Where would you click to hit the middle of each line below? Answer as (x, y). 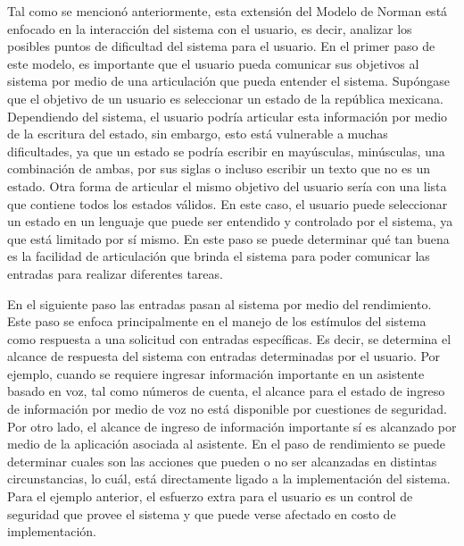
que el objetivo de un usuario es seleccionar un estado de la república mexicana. (225, 98)
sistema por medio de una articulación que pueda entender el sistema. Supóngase (228, 81)
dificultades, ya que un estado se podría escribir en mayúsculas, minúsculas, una (226, 151)
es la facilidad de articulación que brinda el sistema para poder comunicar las (219, 256)
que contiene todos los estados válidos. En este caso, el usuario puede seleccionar (228, 203)
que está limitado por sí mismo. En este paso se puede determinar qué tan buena (228, 238)
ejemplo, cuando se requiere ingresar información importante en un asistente (216, 373)
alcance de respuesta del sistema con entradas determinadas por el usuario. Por (224, 356)
